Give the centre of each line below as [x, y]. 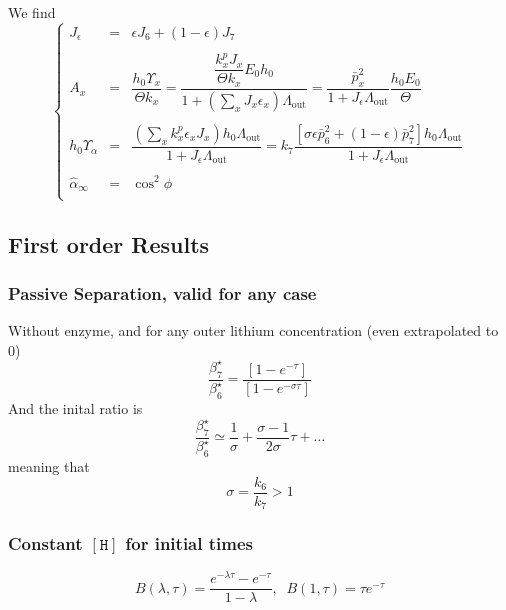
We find [32, 12]
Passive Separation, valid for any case [162, 292]
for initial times [189, 543]
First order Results [109, 243]
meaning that [49, 465]
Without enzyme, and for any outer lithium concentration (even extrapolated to [253, 330]
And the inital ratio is [75, 407]
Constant [45, 543]
